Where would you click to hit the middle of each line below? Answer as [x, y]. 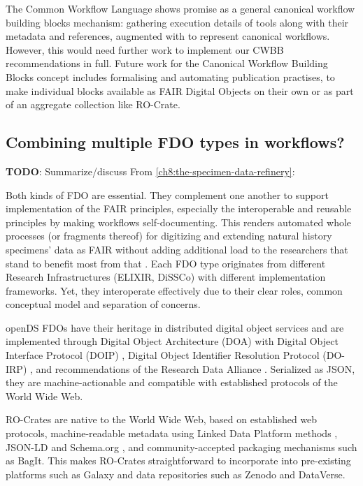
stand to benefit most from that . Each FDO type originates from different [166, 263]
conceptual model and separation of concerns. [103, 304]
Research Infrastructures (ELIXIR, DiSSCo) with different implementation [166, 277]
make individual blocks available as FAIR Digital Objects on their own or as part [180, 90]
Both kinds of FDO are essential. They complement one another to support [167, 194]
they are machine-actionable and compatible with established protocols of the [172, 382]
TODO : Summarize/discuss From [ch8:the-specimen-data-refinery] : [150, 171]
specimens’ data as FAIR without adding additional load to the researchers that [177, 249]
